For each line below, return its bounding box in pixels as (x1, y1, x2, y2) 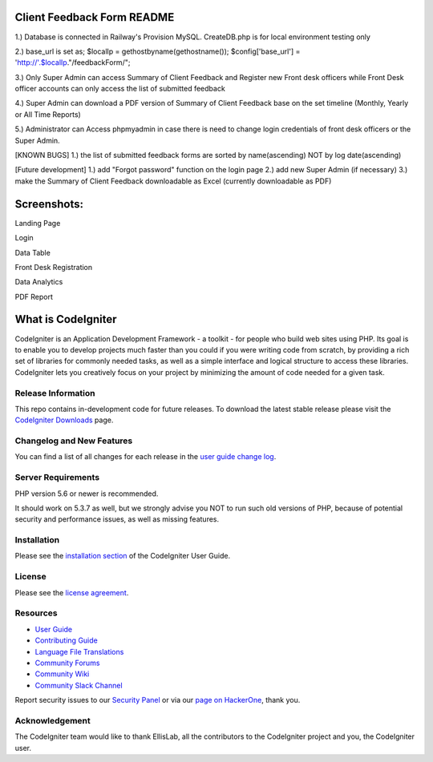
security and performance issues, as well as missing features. (14, 514, 220, 524)
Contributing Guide (34, 635, 98, 645)
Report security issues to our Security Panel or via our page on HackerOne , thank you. (14, 695, 301, 705)
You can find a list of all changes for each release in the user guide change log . (14, 452, 277, 462)
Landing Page (14, 218, 61, 228)
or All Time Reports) (14, 109, 82, 119)
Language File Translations (34, 647, 124, 656)
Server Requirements (14, 472, 100, 483)
